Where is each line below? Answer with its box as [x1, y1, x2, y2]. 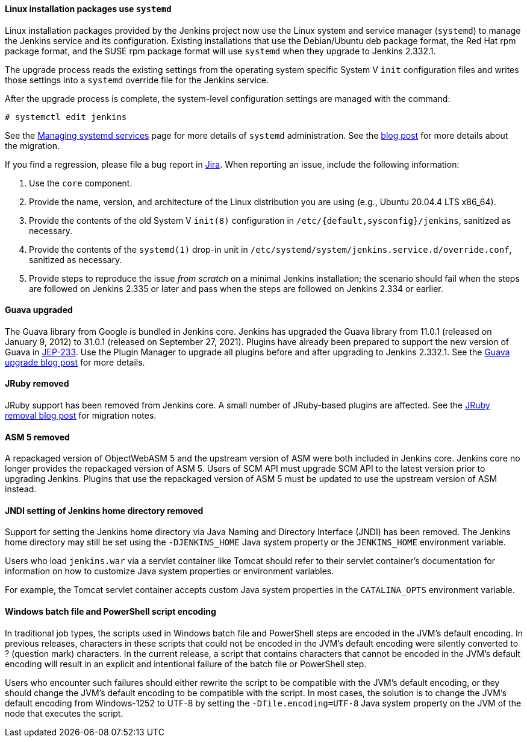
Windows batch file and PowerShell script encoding [5, 606, 216, 617]
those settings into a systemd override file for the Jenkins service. [5, 74, 269, 85]
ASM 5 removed [5, 431, 70, 442]
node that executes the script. [5, 708, 123, 718]
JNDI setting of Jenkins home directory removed [5, 505, 204, 516]
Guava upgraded [5, 305, 73, 316]
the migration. [5, 140, 60, 151]
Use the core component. [29, 177, 133, 188]
